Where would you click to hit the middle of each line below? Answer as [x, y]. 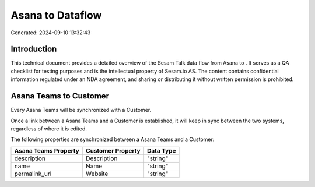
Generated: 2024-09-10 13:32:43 [51, 33]
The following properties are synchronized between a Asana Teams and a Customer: [113, 139]
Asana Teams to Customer [60, 96]
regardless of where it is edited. [49, 129]
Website [97, 174]
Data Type [161, 150]
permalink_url [33, 174]
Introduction [34, 49]
